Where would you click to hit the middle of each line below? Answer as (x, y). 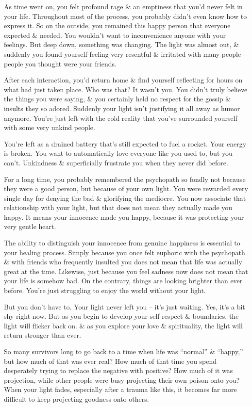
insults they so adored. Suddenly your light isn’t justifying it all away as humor (122, 108)
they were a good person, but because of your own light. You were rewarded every (126, 188)
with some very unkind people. (50, 127)
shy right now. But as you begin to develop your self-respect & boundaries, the (121, 316)
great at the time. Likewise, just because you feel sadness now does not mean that (126, 271)
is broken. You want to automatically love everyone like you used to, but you (118, 153)
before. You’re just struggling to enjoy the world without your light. (105, 290)
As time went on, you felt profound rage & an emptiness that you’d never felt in (123, 6)
